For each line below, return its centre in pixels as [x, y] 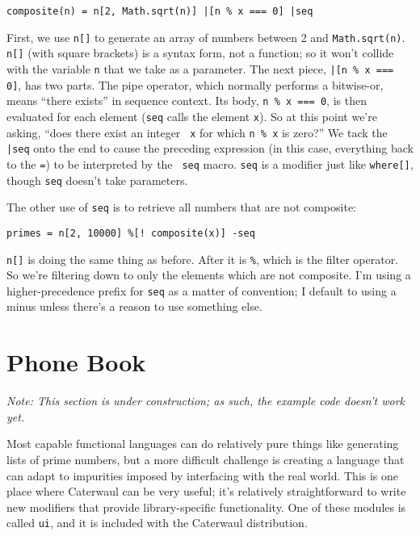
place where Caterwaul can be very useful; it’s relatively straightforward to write [206, 491]
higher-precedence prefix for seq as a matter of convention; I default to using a [202, 290]
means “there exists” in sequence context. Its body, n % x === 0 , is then [187, 100]
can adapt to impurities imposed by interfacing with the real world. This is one [203, 475]
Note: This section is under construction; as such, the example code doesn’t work [206, 401]
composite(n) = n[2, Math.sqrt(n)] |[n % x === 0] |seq [160, 11]
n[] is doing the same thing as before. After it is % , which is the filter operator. [203, 259]
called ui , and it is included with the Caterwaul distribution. [157, 523]
